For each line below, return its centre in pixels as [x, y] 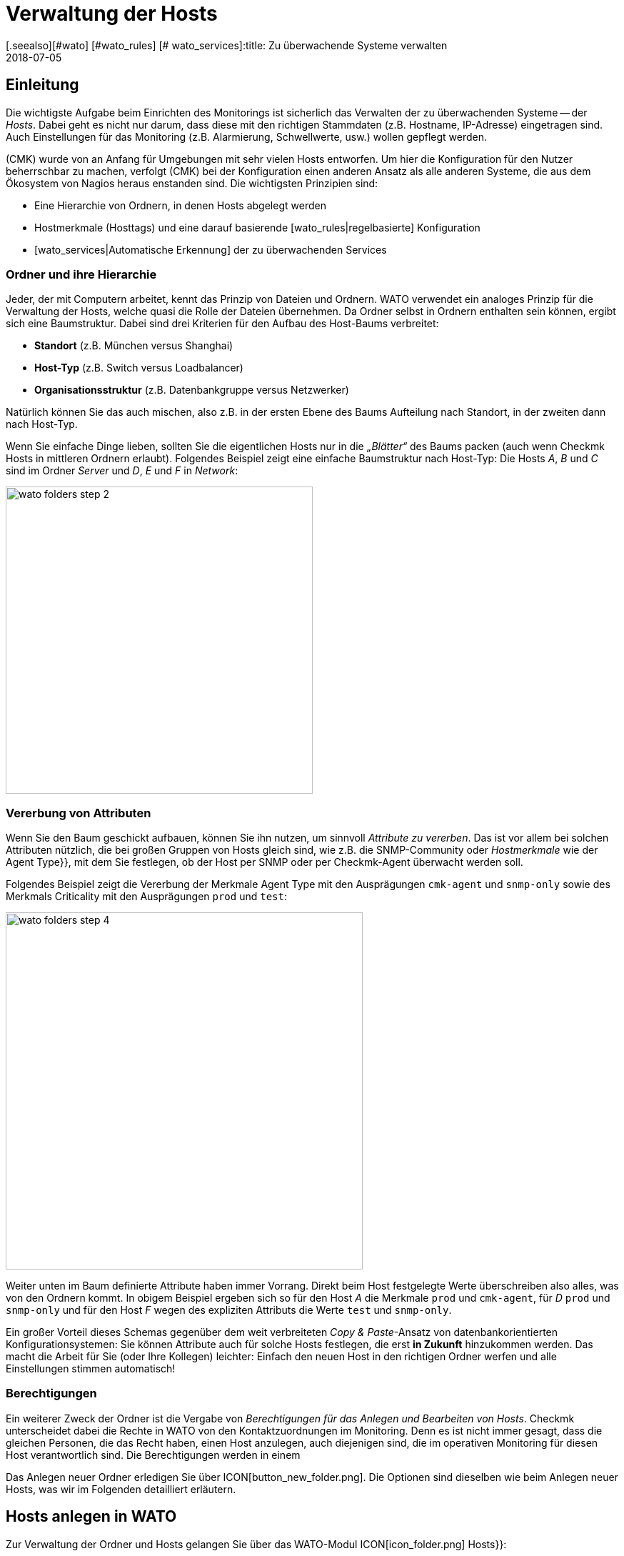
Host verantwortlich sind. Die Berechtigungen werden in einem [153, 1455]
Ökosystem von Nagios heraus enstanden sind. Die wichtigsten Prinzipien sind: [192, 183]
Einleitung [42, 85]
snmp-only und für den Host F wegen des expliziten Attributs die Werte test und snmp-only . [229, 1310]
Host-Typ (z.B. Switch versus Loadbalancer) [139, 368]
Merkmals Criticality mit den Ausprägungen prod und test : [146, 897]
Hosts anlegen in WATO [91, 1517]
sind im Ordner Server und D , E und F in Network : [122, 471]
